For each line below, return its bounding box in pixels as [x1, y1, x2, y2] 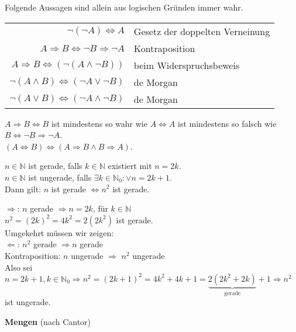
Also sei [5, 261, 33, 273]
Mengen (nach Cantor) [5, 315, 91, 327]
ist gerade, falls [28, 160, 82, 172]
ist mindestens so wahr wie [51, 117, 147, 129]
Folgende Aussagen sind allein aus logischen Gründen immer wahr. [5, 1, 243, 13]
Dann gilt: [5, 182, 42, 195]
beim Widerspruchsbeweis [133, 58, 240, 72]
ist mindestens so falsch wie [178, 117, 277, 129]
